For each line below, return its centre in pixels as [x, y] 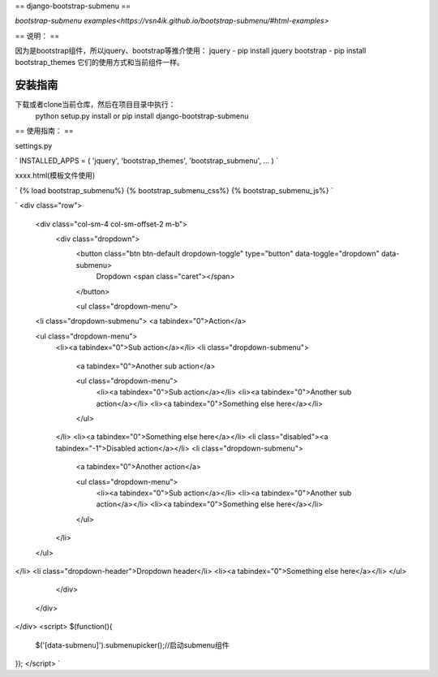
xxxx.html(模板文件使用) [55, 175]
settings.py [34, 145]
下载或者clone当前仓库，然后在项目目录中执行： [95, 105]
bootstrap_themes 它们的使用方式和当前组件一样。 [99, 62]
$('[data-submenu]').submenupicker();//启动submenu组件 [132, 645]
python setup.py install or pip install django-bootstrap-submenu [142, 116]
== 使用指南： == [44, 131]
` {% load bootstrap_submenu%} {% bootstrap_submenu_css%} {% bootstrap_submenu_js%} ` [174, 190]
